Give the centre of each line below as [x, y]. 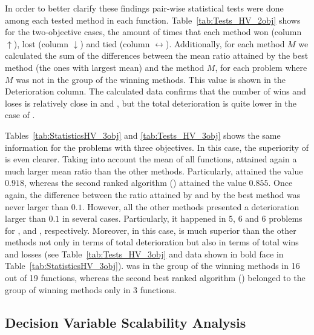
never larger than [37, 206]
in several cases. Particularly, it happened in [144, 218]
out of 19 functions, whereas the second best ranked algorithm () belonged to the [155, 278]
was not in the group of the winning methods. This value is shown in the [151, 79]
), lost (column [41, 43]
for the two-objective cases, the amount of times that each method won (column [153, 32]
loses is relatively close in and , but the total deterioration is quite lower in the [151, 103]
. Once [280, 183]
